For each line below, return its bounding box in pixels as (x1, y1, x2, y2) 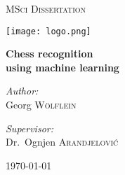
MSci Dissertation (6, 1, 86, 15)
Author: (6, 83, 39, 98)
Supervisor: (6, 120, 53, 135)
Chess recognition (6, 46, 93, 61)
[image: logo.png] (6, 26, 91, 36)
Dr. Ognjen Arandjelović (6, 134, 119, 149)
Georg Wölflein (6, 97, 77, 112)
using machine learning (6, 59, 119, 74)
